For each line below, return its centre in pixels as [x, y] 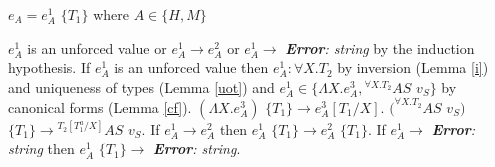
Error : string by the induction [380, 47]
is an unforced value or [97, 47]
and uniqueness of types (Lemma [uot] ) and [141, 86]
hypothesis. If [49, 67]
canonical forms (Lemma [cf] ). [100, 106]
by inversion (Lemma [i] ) [413, 67]
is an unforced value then [191, 67]
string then [41, 148]
